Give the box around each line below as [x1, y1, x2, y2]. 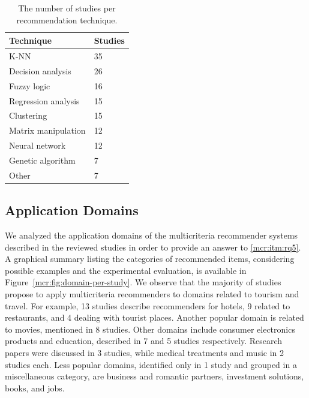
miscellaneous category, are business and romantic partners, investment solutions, [5, 370, 304, 382]
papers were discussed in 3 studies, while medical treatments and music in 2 [5, 346, 284, 359]
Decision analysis [9, 64, 71, 77]
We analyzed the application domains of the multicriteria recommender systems [5, 229, 298, 242]
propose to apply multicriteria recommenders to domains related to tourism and [5, 288, 299, 300]
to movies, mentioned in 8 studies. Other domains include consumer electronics [5, 322, 295, 335]
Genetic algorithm [9, 153, 76, 166]
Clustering [9, 109, 47, 122]
